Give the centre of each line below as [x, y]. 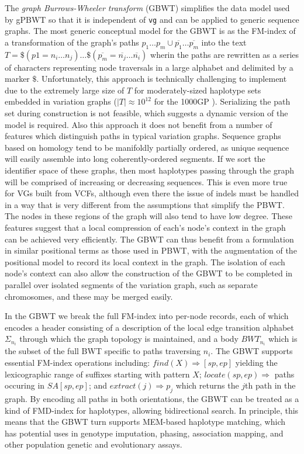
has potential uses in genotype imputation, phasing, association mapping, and [144, 433]
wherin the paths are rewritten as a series [225, 54]
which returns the [207, 385]
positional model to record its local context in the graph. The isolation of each [145, 261]
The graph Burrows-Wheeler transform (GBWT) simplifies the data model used [147, 8]
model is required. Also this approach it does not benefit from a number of [139, 124]
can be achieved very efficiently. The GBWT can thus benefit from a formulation [149, 239]
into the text [224, 42]
